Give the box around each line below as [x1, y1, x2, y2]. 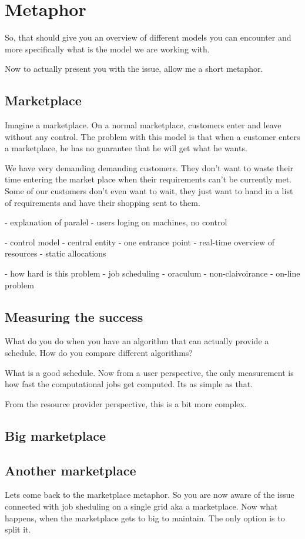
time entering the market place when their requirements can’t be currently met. [5, 173, 291, 185]
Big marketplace [5, 426, 106, 444]
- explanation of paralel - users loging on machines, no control [5, 216, 227, 228]
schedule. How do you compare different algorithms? [5, 347, 193, 359]
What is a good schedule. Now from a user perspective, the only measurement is [5, 366, 294, 378]
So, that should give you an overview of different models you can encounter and [5, 31, 291, 44]
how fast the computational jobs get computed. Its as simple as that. [5, 378, 253, 390]
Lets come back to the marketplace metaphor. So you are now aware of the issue [5, 488, 294, 501]
